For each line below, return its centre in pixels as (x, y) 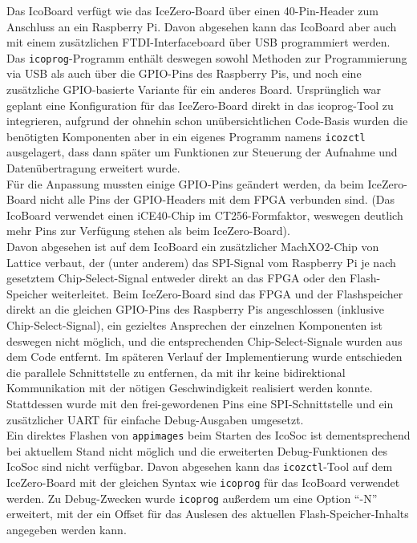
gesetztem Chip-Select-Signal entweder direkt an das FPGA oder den (176, 278)
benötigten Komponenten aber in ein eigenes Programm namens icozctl (186, 136)
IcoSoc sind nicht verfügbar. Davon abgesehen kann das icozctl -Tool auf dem (200, 466)
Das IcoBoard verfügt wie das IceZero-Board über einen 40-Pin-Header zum (192, 10)
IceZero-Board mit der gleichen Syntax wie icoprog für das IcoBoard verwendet (203, 482)
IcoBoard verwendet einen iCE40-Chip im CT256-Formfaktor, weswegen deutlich (205, 215)
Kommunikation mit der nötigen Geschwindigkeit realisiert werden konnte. (190, 388)
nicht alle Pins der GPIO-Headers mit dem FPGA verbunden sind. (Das (217, 199)
